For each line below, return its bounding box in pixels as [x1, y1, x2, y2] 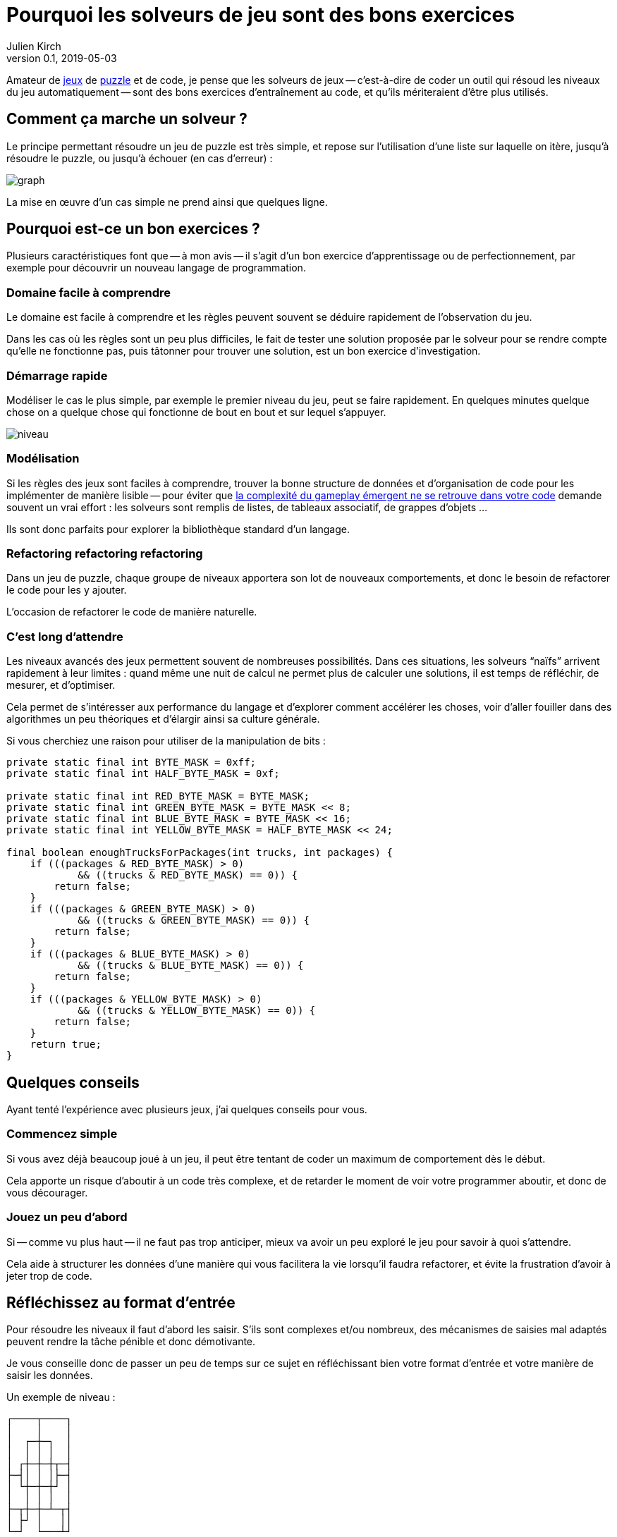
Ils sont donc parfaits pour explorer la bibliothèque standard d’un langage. [6, 522, 350, 535]
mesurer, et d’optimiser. [6, 679, 116, 692]
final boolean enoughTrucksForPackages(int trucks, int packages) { [6, 847, 393, 859]
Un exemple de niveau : [6, 1391, 116, 1404]
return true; [30, 1039, 102, 1051]
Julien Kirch [6, 39, 61, 52]
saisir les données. [6, 1369, 93, 1382]
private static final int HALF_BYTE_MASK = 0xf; [6, 768, 280, 780]
